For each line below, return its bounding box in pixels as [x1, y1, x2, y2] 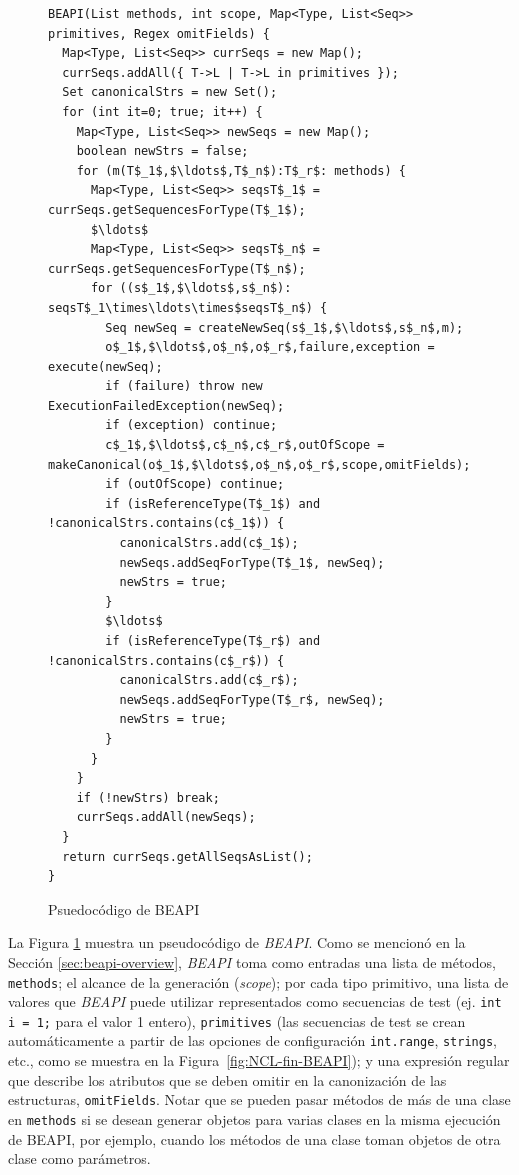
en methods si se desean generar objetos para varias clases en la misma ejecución [8, 1108, 501, 1129]
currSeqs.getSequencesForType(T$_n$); [48, 261, 306, 276]
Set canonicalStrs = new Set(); [62, 85, 278, 100]
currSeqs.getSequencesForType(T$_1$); [48, 202, 306, 217]
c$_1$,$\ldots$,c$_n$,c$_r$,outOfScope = [105, 438, 385, 453]
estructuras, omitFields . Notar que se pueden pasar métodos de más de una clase [8, 1089, 511, 1110]
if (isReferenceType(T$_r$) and [105, 634, 321, 648]
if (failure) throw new [105, 379, 263, 394]
